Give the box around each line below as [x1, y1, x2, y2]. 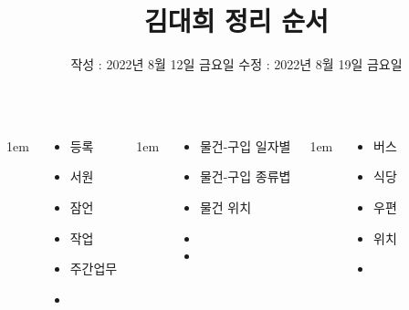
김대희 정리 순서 [144, 2, 329, 39]
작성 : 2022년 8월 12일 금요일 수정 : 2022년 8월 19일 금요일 [70, 55, 403, 74]
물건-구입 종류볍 [199, 167, 291, 186]
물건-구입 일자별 [199, 136, 291, 155]
